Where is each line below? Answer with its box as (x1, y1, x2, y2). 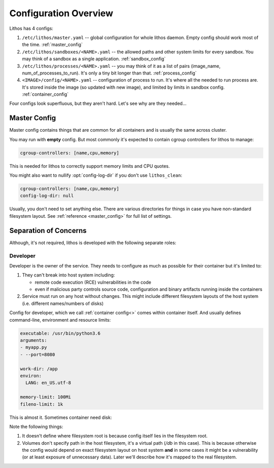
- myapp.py (20, 344, 47, 350)
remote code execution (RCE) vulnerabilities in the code (35, 279, 152, 285)
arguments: (20, 337, 47, 343)
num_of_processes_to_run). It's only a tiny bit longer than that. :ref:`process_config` (22, 70, 197, 76)
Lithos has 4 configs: (9, 25, 53, 31)
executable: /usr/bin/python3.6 (20, 330, 101, 336)
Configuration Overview (9, 8, 114, 19)
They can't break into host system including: (22, 272, 115, 278)
